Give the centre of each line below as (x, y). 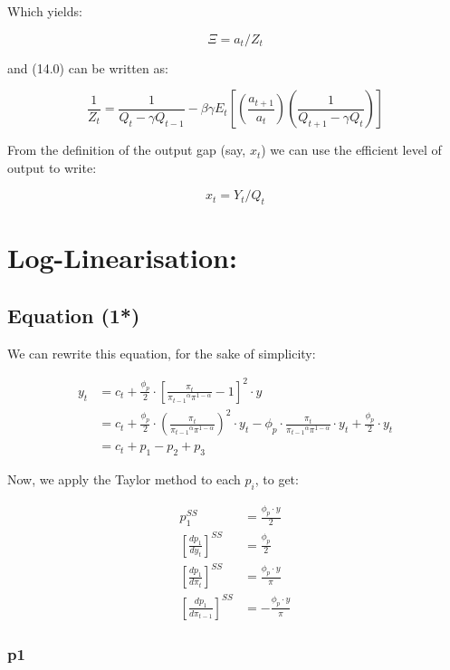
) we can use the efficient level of (351, 150)
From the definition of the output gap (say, (127, 150)
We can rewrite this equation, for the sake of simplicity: (162, 353)
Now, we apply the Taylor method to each (124, 479)
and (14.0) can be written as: (88, 67)
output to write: (52, 167)
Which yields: (45, 11)
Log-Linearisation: (122, 258)
